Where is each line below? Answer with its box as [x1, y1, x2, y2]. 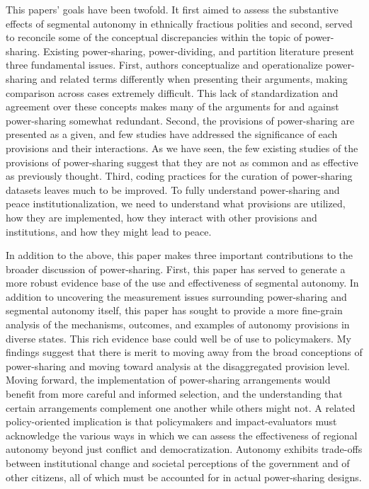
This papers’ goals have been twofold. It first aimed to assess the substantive [6, 2, 339, 16]
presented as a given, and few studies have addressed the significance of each [6, 127, 338, 142]
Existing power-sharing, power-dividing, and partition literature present [43, 43, 355, 58]
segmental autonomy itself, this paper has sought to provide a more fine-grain [6, 303, 343, 318]
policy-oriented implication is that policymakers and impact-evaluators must [6, 414, 337, 429]
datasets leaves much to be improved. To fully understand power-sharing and [6, 182, 340, 197]
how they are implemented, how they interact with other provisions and [6, 209, 317, 224]
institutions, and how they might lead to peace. [6, 224, 212, 238]
